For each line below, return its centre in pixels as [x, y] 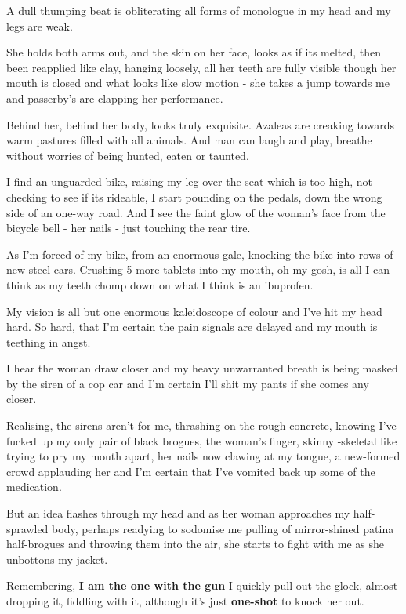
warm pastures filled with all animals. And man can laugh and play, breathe [189, 140]
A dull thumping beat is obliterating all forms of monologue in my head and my [199, 10]
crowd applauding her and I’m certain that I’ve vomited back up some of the [191, 471]
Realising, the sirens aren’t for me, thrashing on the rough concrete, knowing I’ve [201, 425]
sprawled [27, 528]
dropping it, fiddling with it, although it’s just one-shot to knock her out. [185, 601]
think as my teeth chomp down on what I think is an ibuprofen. [160, 284]
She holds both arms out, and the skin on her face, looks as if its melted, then [194, 52]
